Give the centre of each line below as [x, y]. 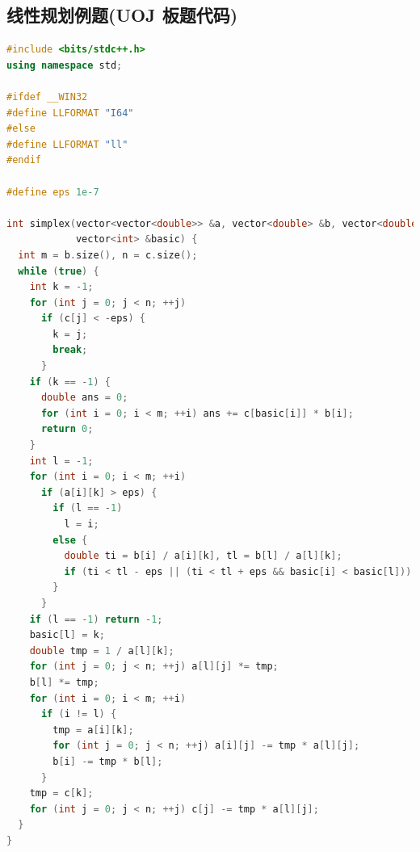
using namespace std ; [65, 65]
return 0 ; [67, 429]
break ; [70, 350]
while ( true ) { [59, 271]
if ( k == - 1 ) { [70, 382]
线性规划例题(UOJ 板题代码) [122, 15]
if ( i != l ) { [79, 714]
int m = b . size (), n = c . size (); [108, 255]
